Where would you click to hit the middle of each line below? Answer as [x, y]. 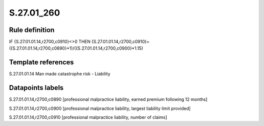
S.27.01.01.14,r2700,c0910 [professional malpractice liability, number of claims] [88, 117]
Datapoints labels [36, 88]
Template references [42, 63]
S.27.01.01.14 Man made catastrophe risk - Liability [60, 74]
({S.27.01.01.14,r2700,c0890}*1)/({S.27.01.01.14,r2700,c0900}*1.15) [76, 48]
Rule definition [32, 30]
